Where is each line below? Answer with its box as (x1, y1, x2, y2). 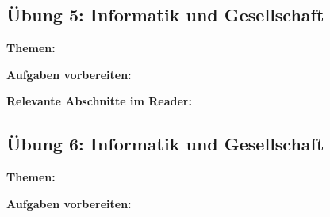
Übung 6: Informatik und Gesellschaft (6, 131, 324, 156)
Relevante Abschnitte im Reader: (6, 93, 192, 109)
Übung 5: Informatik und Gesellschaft (6, 2, 324, 27)
